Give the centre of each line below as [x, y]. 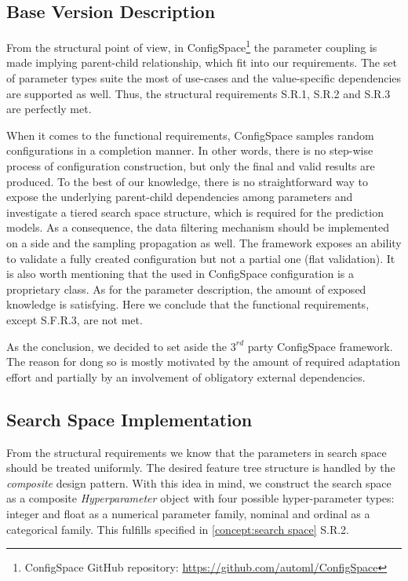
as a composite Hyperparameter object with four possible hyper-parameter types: [200, 498]
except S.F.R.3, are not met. [75, 319]
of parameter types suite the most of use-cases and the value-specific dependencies [204, 78]
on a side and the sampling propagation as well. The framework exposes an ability [204, 242]
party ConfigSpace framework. [320, 346]
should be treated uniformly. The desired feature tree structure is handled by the [201, 468]
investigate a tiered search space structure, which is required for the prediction [195, 212]
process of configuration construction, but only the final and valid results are [191, 166]
